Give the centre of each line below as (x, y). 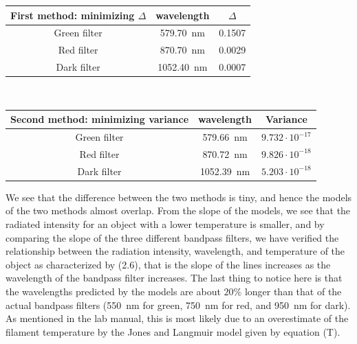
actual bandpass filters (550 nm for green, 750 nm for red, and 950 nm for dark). (178, 305)
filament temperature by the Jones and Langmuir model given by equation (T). (173, 331)
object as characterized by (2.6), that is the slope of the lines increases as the (168, 264)
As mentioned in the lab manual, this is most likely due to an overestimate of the (177, 318)
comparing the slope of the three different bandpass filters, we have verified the (172, 237)
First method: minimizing (73, 15)
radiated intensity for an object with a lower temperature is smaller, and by (165, 224)
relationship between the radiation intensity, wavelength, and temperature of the (175, 251)
